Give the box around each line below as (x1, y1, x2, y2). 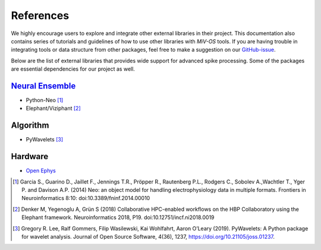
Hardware (11, 151, 49, 162)
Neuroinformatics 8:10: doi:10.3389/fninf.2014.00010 (21, 195, 150, 202)
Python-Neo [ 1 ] (26, 97, 64, 104)
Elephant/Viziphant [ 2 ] (26, 105, 81, 112)
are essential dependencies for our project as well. (11, 65, 135, 72)
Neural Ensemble (11, 81, 76, 91)
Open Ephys (26, 167, 56, 175)
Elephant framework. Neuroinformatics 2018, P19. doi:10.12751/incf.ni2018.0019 (21, 214, 215, 221)
